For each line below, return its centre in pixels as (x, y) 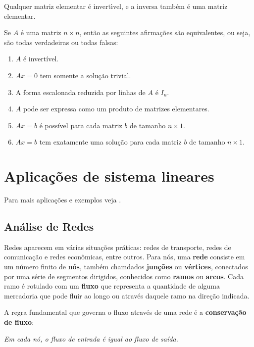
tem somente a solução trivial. (85, 75)
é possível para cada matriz (81, 125)
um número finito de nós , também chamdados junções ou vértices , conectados (126, 267)
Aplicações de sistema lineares (109, 176)
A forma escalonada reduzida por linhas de (80, 92)
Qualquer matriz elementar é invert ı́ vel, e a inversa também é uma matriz (116, 6)
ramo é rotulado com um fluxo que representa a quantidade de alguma (112, 286)
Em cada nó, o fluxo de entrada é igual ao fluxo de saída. (91, 338)
